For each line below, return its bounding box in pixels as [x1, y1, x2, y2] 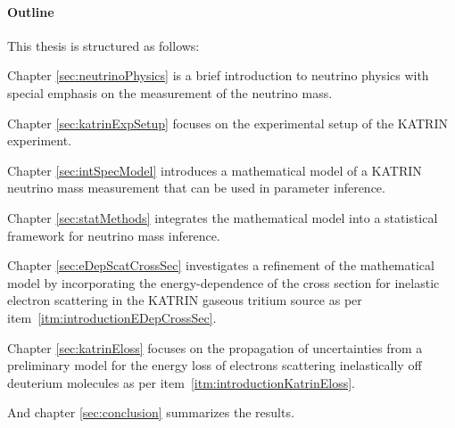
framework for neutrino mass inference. [7, 226, 220, 244]
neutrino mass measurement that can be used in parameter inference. [7, 178, 385, 197]
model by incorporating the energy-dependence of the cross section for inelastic [7, 273, 440, 292]
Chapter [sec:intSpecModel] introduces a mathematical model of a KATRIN [7, 160, 422, 179]
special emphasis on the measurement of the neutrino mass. [7, 83, 333, 102]
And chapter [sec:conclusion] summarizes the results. [7, 403, 294, 422]
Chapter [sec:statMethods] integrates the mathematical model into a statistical [7, 208, 438, 226]
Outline [7, 2, 54, 21]
